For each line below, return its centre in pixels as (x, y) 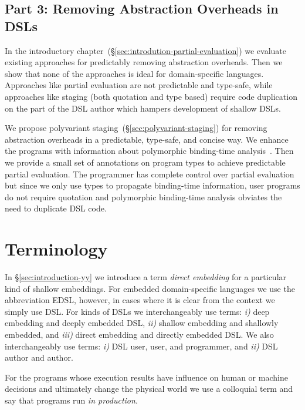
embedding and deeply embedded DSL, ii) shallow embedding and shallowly (142, 323)
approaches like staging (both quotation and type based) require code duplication (151, 96)
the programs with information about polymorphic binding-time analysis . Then (149, 151)
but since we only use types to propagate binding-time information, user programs (152, 185)
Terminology (56, 249)
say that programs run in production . (71, 400)
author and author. (39, 357)
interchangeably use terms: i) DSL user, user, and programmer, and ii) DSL (141, 346)
